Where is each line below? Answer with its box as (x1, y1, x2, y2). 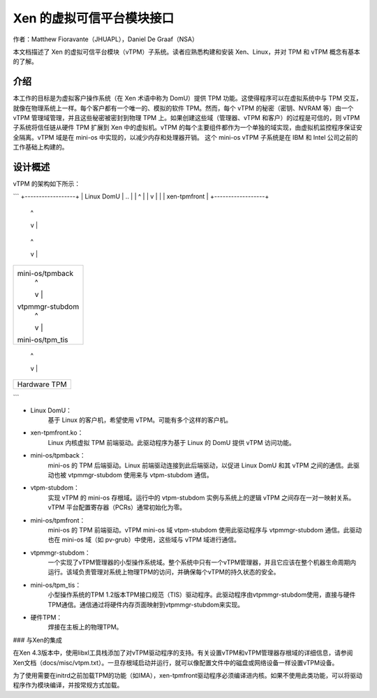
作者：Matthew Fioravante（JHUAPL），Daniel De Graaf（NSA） (13, 35, 198, 43)
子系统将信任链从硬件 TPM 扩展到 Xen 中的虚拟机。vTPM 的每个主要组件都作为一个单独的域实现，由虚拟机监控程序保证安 (13, 123, 362, 132)
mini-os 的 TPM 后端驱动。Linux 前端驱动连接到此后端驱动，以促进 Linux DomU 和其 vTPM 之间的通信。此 (47, 461, 354, 470)
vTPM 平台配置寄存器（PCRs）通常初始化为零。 (47, 503, 186, 511)
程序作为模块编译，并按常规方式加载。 (13, 681, 124, 690)
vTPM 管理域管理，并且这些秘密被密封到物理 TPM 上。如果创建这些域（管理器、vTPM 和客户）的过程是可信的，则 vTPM (13, 114, 360, 122)
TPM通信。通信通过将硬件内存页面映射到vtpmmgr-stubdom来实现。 (47, 600, 244, 609)
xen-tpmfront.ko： (30, 428, 84, 437)
